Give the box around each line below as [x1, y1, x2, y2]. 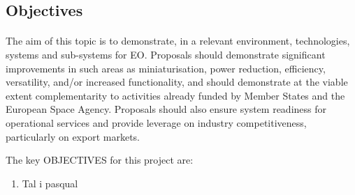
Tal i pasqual [22, 175, 78, 190]
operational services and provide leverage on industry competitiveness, [6, 115, 307, 130]
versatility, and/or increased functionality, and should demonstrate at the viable [6, 75, 348, 89]
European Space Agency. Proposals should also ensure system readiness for [6, 102, 327, 116]
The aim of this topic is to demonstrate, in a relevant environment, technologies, [6, 33, 350, 48]
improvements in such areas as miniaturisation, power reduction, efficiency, [6, 61, 326, 75]
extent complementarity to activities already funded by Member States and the [6, 88, 345, 102]
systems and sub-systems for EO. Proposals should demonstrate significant [6, 47, 326, 61]
